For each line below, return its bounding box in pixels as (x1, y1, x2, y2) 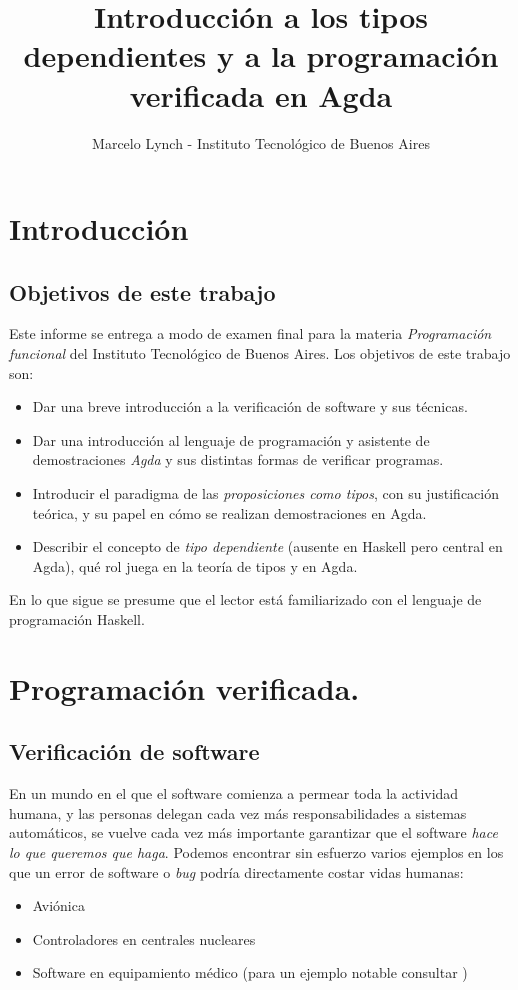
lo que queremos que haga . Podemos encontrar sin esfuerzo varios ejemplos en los (9, 841, 504, 862)
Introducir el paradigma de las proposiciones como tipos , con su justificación (32, 483, 499, 504)
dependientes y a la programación (23, 35, 499, 76)
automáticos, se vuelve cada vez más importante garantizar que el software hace (9, 822, 498, 843)
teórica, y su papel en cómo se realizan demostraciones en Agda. (32, 502, 427, 523)
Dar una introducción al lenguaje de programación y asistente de (32, 429, 430, 450)
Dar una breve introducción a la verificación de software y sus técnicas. (32, 396, 468, 417)
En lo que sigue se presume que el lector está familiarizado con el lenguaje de (9, 589, 482, 610)
